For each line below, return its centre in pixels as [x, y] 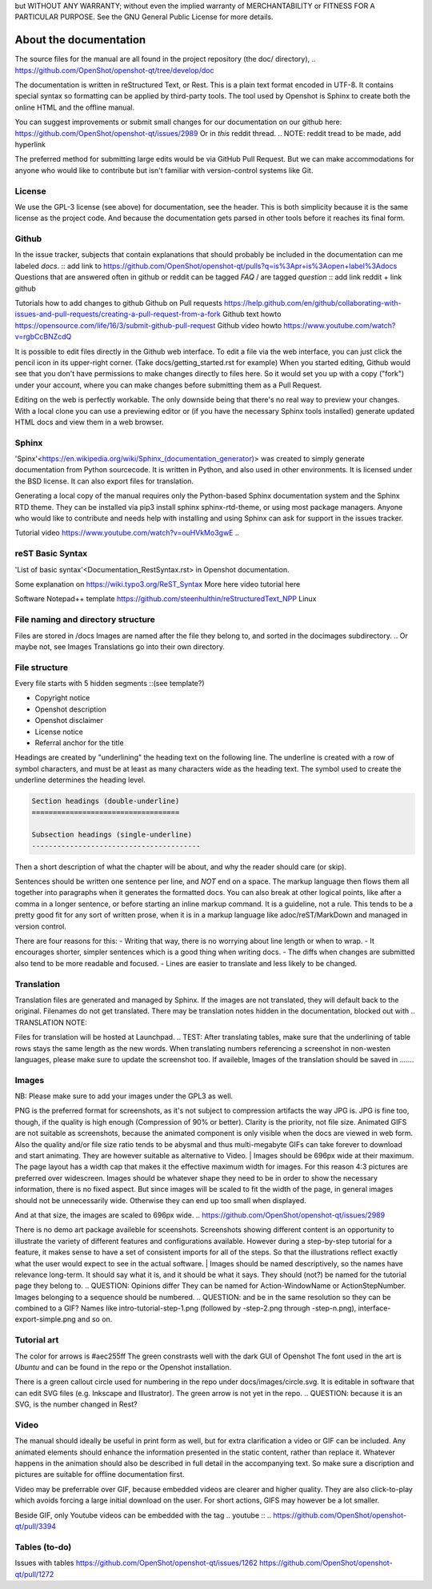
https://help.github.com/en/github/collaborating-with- [313, 303]
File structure [41, 667]
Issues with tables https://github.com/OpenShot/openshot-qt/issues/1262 [136, 1563]
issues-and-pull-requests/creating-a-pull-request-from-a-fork [118, 314]
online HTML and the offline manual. [75, 107]
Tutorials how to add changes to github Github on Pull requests [119, 303]
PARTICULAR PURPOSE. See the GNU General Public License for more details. [144, 17]
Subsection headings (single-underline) [112, 835]
